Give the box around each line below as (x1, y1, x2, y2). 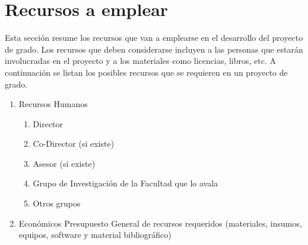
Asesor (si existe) (33, 157, 96, 169)
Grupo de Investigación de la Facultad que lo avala (33, 177, 218, 189)
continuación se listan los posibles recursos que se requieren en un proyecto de (5, 66, 288, 78)
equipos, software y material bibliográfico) (18, 228, 172, 241)
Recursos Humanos (18, 98, 88, 110)
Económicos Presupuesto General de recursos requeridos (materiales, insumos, (18, 217, 302, 229)
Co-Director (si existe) (33, 137, 115, 150)
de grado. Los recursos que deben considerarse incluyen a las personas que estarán (5, 43, 303, 55)
